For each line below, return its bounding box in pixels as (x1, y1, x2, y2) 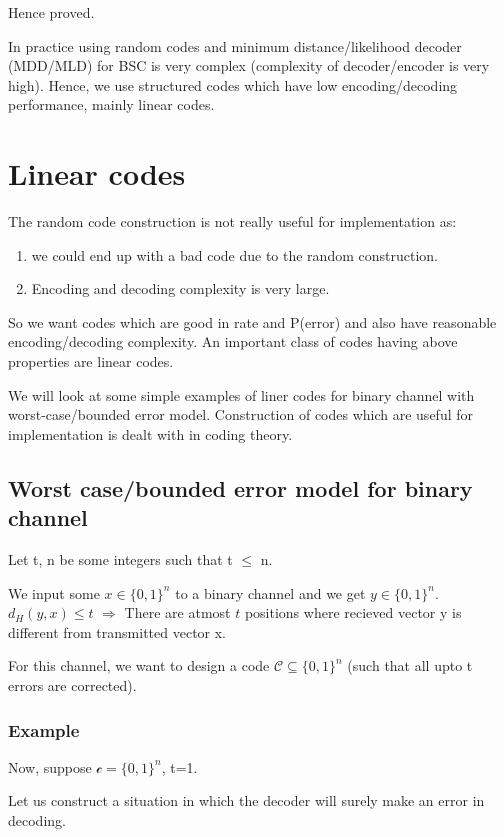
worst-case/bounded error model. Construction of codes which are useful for (8, 404, 473, 425)
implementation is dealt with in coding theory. (8, 423, 293, 444)
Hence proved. (8, 2, 95, 22)
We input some (8, 582, 100, 603)
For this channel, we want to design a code (8, 655, 270, 676)
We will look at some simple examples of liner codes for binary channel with (8, 384, 475, 405)
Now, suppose (8, 756, 92, 777)
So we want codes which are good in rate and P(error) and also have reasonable (8, 311, 497, 332)
